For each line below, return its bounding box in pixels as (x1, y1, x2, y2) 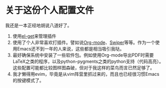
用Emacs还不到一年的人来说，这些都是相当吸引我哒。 (12, 46, 124, 52)
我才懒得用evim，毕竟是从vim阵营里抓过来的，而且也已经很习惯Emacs (12, 71, 159, 77)
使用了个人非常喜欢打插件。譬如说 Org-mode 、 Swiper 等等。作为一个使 (12, 39, 160, 46)
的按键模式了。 (12, 77, 44, 83)
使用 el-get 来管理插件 (12, 33, 57, 39)
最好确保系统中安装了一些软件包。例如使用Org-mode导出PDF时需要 (12, 52, 154, 58)
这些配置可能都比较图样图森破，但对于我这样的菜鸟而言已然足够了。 (12, 64, 155, 71)
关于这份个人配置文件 (5, 5, 95, 16)
